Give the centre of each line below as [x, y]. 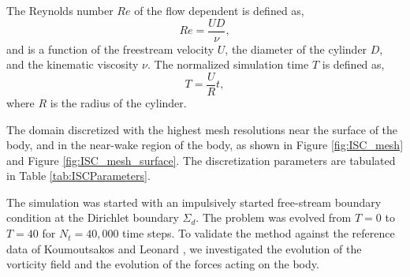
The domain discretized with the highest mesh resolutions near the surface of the [202, 129]
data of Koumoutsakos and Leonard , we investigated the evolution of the [184, 248]
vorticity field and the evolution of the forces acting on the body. [163, 264]
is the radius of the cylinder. [118, 102]
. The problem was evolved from [274, 217]
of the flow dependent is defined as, [219, 10]
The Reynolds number [60, 10]
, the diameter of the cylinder [296, 49]
